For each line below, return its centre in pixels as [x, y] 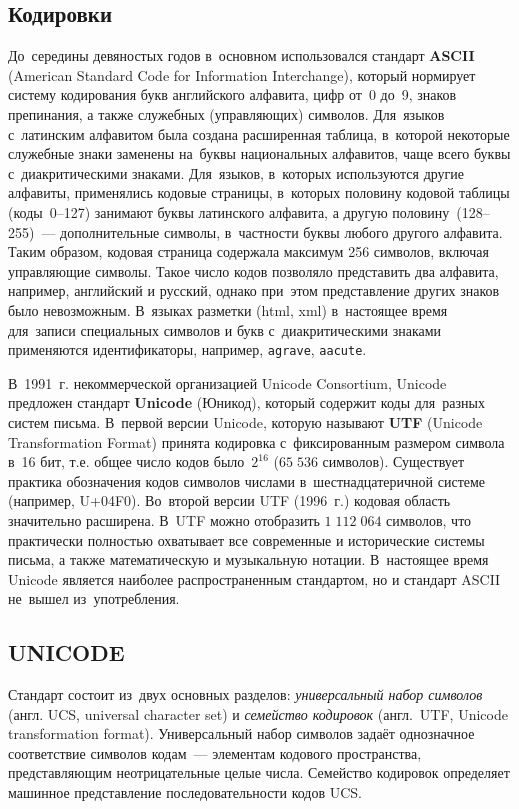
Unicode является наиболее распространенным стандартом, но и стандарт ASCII [254, 578]
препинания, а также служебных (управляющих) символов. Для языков [226, 113]
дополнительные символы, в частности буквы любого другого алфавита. [281, 231]
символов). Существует [393, 461]
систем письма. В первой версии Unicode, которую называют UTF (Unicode [245, 421]
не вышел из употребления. [94, 598]
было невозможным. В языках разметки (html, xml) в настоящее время [228, 309]
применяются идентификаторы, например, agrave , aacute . [187, 349]
